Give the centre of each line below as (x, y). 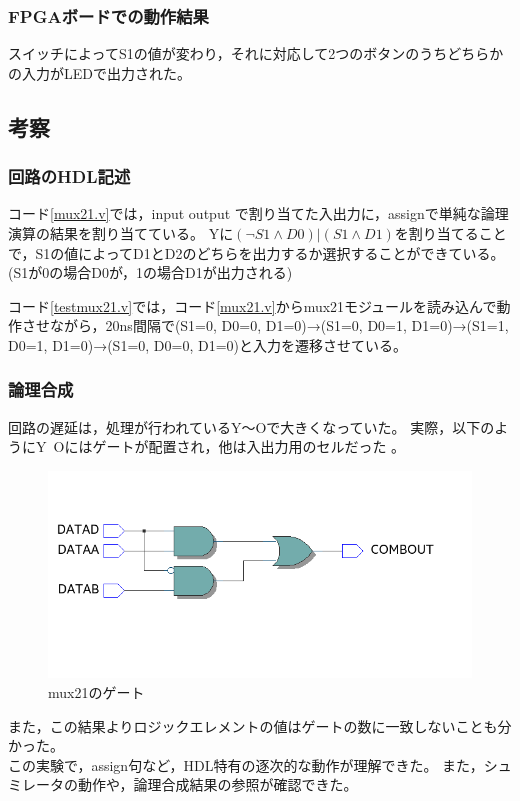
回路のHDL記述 (69, 176)
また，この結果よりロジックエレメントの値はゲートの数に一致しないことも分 (260, 725)
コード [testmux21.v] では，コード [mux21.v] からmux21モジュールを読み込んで (252, 305)
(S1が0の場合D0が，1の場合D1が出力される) (150, 272)
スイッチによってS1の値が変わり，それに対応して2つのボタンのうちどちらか (256, 53)
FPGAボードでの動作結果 (108, 15)
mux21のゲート (96, 691)
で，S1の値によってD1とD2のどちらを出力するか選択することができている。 (256, 252)
